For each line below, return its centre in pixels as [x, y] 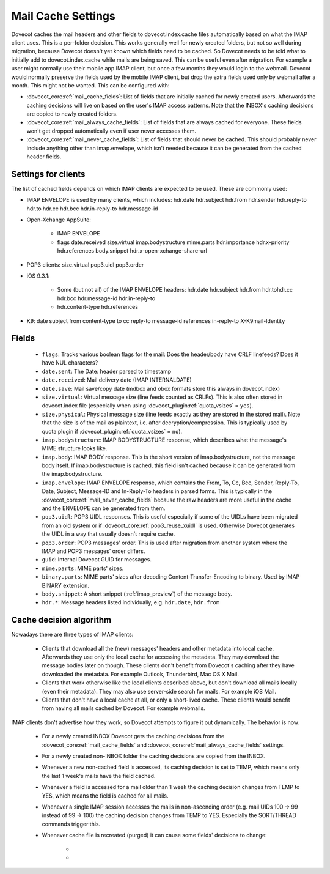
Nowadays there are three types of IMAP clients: [72, 635]
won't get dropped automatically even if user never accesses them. [112, 131]
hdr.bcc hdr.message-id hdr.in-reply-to [106, 298]
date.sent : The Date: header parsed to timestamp [106, 371]
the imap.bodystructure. [72, 474]
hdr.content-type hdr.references [98, 307]
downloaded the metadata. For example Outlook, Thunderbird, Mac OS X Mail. [141, 674]
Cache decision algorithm [61, 620]
